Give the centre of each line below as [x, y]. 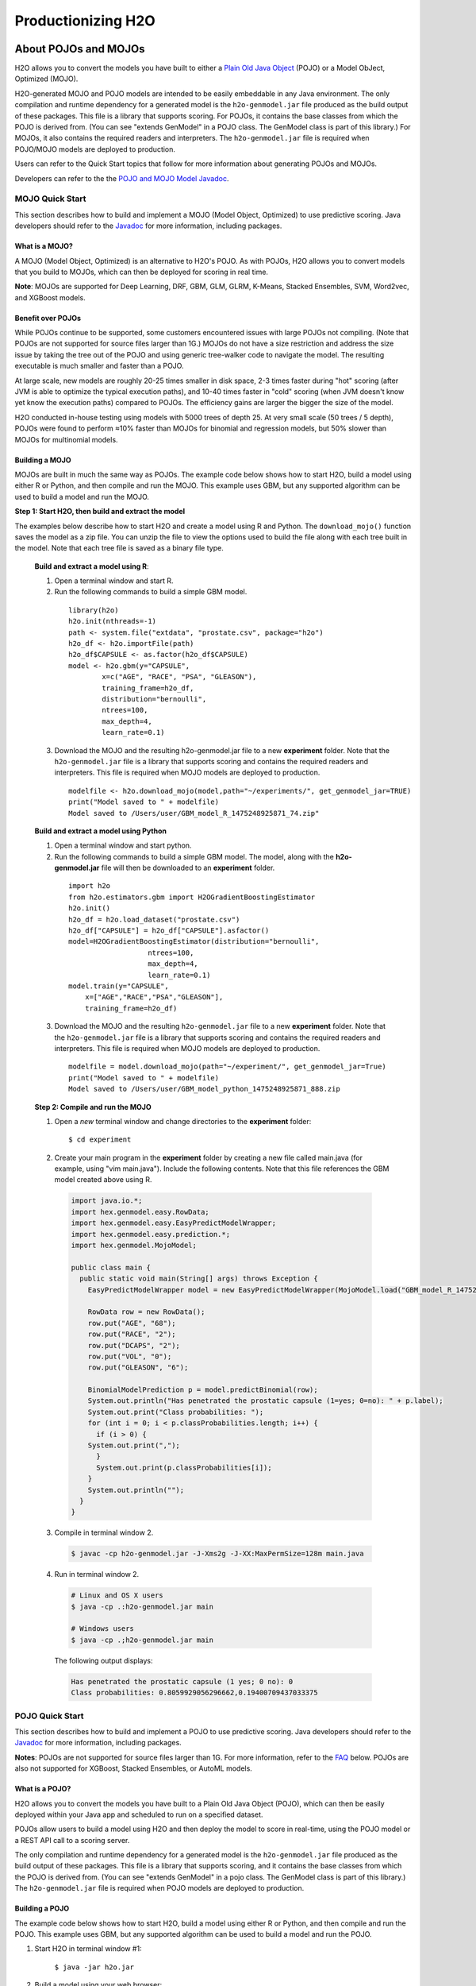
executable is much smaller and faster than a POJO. [99, 366]
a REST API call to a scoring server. [72, 1840]
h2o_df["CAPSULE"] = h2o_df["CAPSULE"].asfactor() [169, 931]
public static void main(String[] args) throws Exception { [199, 1279]
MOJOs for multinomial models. [66, 439]
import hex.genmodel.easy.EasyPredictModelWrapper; [174, 1223]
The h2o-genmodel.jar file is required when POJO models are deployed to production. [159, 1888]
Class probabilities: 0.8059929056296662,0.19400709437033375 [194, 1693]
